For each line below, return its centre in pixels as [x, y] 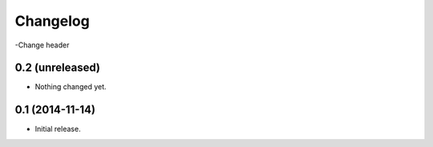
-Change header [42, 45]
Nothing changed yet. [71, 87]
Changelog [52, 21]
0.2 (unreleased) [57, 68]
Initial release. [58, 129]
